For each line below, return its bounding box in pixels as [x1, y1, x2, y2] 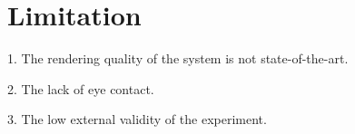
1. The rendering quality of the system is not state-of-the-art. [7, 49, 349, 68]
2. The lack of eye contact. [7, 79, 154, 98]
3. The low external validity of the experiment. [7, 110, 267, 129]
